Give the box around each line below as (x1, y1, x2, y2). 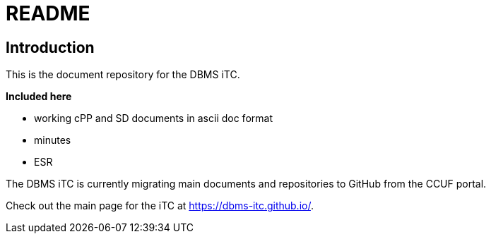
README (6, 1, 90, 25)
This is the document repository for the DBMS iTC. (6, 68, 240, 81)
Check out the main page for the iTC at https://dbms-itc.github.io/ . (6, 200, 314, 212)
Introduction (6, 38, 95, 56)
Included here (6, 90, 72, 103)
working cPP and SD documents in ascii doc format (34, 112, 273, 125)
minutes (34, 134, 71, 147)
